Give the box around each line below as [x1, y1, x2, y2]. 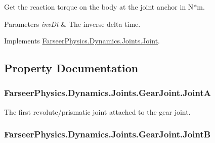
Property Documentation [4, 60, 139, 76]
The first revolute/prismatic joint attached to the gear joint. [4, 106, 191, 117]
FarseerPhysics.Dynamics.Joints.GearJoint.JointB [4, 128, 211, 140]
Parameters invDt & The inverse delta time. [4, 18, 141, 29]
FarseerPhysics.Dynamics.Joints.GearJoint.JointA [4, 86, 211, 99]
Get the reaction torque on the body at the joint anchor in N [4, 2, 194, 12]
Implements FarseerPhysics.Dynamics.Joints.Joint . [4, 35, 160, 46]
